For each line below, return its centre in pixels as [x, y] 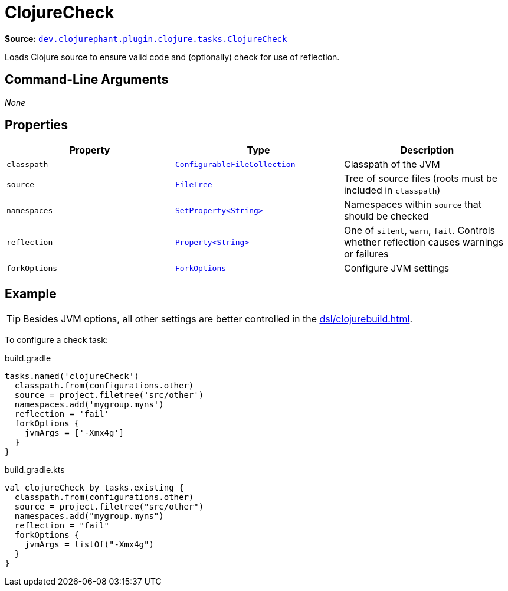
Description [427, 150]
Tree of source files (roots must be [421, 179]
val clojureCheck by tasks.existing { [94, 488]
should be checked [386, 216]
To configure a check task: [56, 340]
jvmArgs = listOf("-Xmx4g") [89, 545]
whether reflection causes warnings [424, 242]
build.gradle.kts [35, 470]
